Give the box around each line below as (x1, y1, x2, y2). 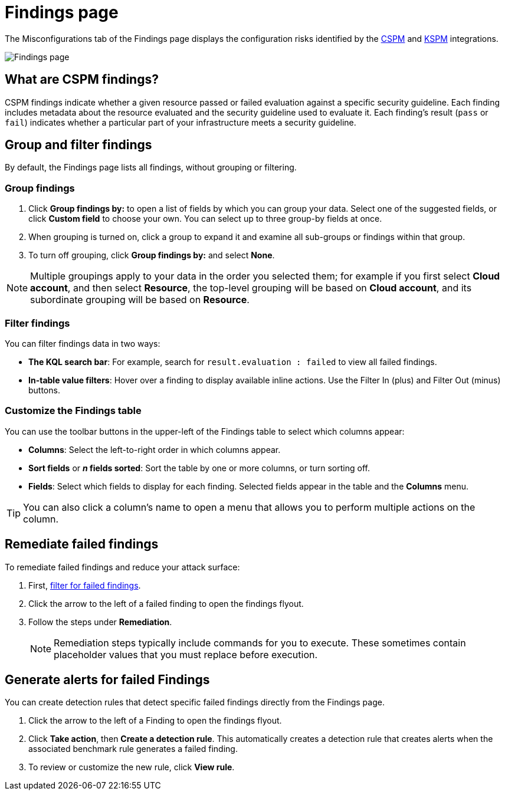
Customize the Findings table (5, 405, 142, 417)
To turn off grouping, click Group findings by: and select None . (28, 250, 275, 261)
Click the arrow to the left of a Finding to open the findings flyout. (28, 715, 282, 726)
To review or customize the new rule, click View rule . (28, 762, 235, 773)
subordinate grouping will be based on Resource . (30, 294, 250, 306)
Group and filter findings (5, 137, 152, 153)
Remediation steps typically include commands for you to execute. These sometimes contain (54, 636, 466, 649)
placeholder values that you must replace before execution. (54, 648, 318, 661)
